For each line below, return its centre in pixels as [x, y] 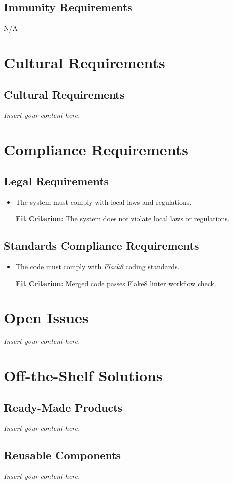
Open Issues [46, 317]
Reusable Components [63, 455]
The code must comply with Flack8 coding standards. [98, 266]
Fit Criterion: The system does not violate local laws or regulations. [122, 219]
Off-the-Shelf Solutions [83, 376]
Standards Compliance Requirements [102, 245]
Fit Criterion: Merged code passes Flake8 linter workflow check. [116, 283]
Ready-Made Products [63, 407]
